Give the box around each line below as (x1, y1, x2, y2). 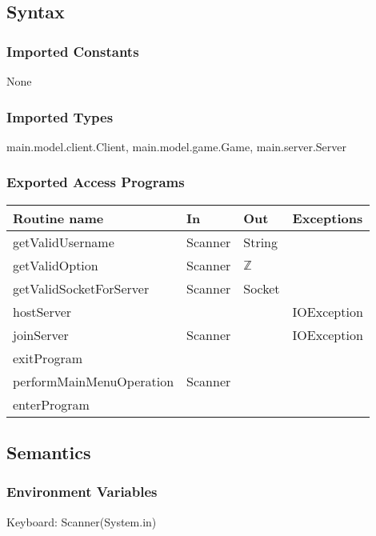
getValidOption (13, 255, 98, 274)
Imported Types (6, 106, 114, 126)
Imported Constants (6, 41, 139, 61)
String (243, 232, 278, 251)
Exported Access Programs (6, 172, 185, 192)
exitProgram (13, 348, 82, 367)
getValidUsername (13, 232, 114, 251)
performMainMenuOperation (13, 371, 174, 390)
